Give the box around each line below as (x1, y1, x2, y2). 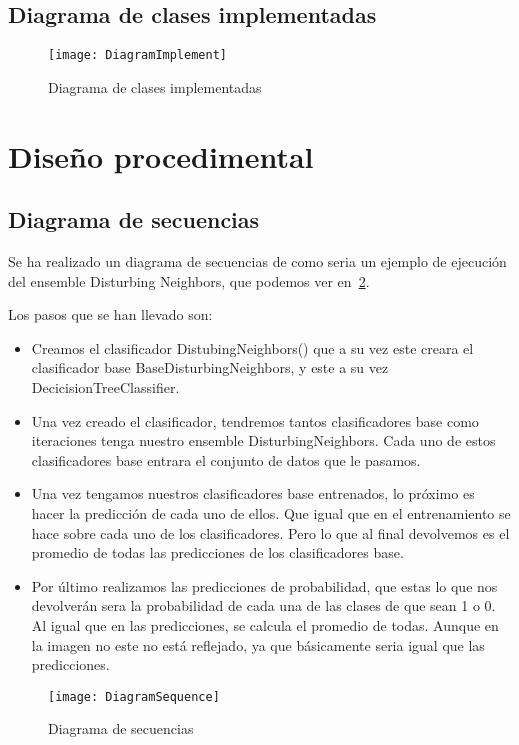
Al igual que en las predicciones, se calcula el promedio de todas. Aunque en (31, 614, 499, 635)
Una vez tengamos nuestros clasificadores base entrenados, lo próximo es (31, 483, 475, 504)
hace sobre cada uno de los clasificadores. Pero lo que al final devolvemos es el (31, 522, 510, 543)
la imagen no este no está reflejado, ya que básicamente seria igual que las (31, 634, 485, 655)
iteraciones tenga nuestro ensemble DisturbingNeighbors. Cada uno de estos (31, 430, 496, 451)
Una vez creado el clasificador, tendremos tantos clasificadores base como (31, 410, 479, 431)
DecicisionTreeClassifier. (31, 377, 180, 397)
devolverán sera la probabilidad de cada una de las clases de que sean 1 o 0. (31, 595, 496, 616)
